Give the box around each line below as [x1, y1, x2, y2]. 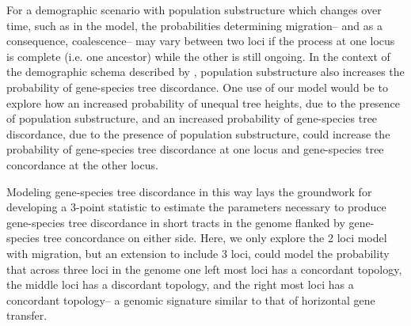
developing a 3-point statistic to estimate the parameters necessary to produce [6, 199, 386, 215]
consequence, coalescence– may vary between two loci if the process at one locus [6, 32, 395, 49]
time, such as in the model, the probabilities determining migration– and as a [6, 17, 382, 33]
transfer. [6, 307, 48, 324]
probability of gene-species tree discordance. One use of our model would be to [6, 78, 388, 95]
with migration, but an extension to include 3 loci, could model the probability [6, 244, 390, 261]
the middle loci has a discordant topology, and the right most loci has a [6, 276, 354, 293]
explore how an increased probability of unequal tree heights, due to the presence [6, 94, 401, 111]
